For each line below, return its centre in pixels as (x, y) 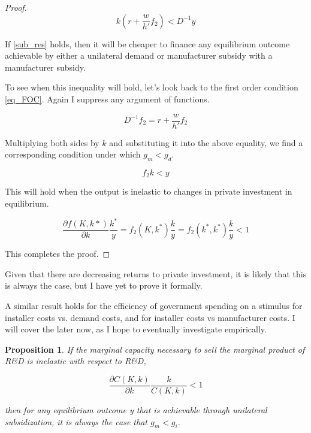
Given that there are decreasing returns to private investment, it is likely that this (156, 273)
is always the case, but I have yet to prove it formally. (104, 285)
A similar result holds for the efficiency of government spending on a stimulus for (154, 305)
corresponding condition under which (73, 154)
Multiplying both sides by (52, 142)
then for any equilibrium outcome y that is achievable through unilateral (136, 410)
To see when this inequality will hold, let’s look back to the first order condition (152, 87)
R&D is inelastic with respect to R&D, (76, 361)
